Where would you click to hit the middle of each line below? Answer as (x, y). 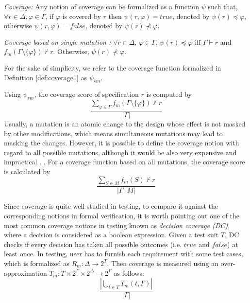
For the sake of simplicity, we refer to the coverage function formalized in (113, 67)
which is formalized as (37, 263)
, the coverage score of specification (86, 94)
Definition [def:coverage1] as (46, 77)
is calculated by (27, 171)
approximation (25, 273)
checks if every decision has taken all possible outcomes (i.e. (93, 244)
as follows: (129, 273)
